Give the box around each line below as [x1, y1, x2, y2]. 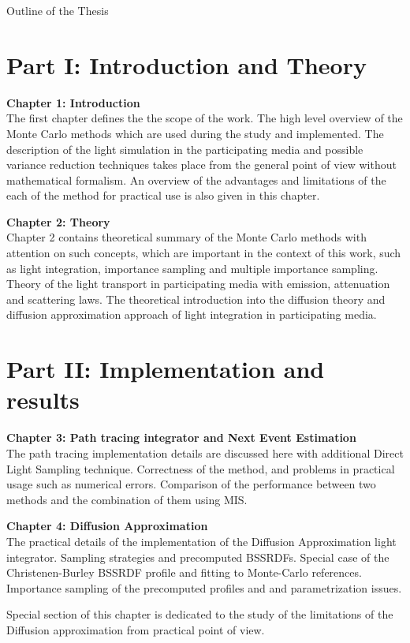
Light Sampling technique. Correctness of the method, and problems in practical [6, 460, 395, 477]
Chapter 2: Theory [6, 213, 110, 230]
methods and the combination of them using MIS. [6, 491, 248, 507]
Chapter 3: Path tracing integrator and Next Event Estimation [6, 429, 356, 446]
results [6, 383, 80, 416]
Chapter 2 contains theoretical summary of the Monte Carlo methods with [6, 229, 367, 245]
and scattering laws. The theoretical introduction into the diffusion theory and [6, 290, 386, 307]
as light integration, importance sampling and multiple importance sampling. [6, 260, 378, 276]
